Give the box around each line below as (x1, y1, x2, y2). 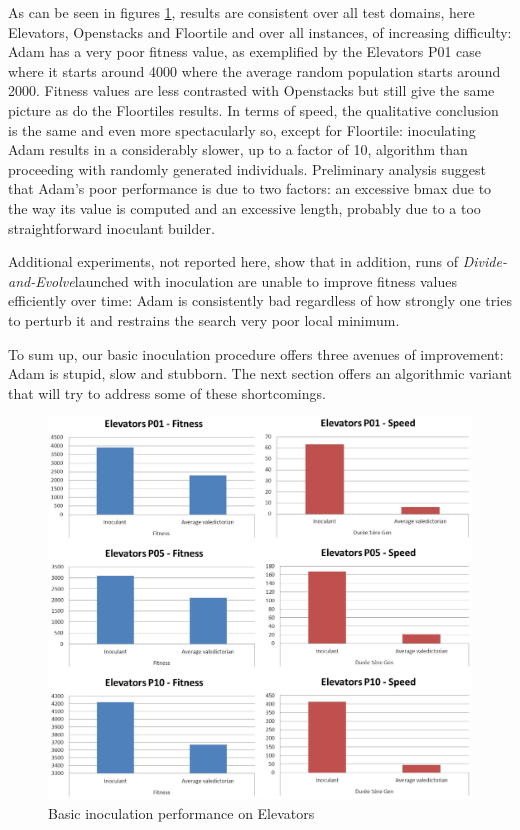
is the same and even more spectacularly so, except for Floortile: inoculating (8, 119, 476, 140)
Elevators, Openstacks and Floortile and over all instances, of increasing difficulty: (8, 21, 512, 42)
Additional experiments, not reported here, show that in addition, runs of (8, 251, 459, 272)
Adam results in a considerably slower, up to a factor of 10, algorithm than (8, 139, 468, 160)
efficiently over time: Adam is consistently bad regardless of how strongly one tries (8, 290, 512, 311)
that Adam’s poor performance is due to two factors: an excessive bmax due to (8, 178, 492, 199)
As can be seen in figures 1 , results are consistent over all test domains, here (8, 2, 475, 22)
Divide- (462, 251, 507, 272)
